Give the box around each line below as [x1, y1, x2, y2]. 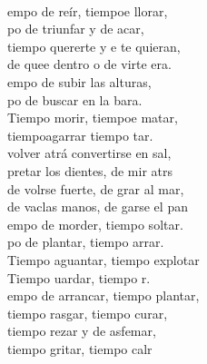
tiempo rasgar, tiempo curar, [7, 303, 168, 322]
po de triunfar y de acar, [7, 19, 144, 38]
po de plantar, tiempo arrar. [7, 232, 164, 251]
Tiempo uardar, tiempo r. [7, 268, 151, 287]
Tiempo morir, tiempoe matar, [7, 108, 178, 127]
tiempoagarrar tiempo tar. [7, 125, 153, 144]
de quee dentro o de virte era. [7, 54, 172, 74]
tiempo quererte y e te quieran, [7, 36, 181, 55]
